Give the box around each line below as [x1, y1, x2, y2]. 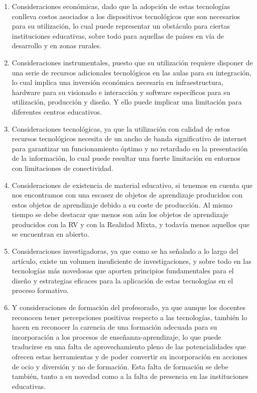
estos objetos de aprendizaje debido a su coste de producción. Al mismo [12, 199, 232, 210]
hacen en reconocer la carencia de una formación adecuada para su [12, 322, 217, 332]
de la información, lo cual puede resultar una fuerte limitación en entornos [12, 153, 240, 163]
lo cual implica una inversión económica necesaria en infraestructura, [12, 77, 223, 87]
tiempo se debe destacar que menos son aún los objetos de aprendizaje [12, 209, 228, 220]
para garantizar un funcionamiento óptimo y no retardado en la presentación [12, 143, 248, 153]
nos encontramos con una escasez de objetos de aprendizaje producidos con [12, 189, 243, 200]
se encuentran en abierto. [12, 229, 89, 239]
